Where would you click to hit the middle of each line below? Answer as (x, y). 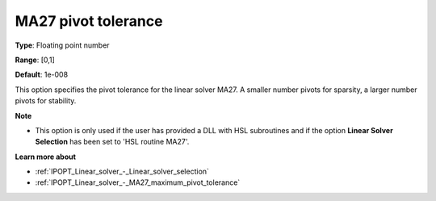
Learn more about (46, 157)
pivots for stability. (46, 101)
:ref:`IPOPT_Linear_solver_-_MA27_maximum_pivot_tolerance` (138, 182)
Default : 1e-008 (42, 75)
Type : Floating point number (62, 45)
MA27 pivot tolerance (89, 21)
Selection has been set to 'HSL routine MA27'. (112, 142)
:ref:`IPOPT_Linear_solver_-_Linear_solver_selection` (122, 172)
